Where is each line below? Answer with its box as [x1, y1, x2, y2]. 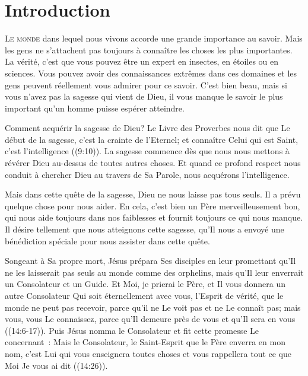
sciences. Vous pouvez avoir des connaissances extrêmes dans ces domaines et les [5, 66, 297, 79]
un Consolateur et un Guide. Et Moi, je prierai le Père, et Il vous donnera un [5, 278, 285, 290]
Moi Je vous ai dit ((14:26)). [5, 359, 108, 371]
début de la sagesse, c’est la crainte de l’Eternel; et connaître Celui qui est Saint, [5, 133, 299, 145]
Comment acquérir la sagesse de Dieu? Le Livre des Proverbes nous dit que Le [5, 122, 290, 134]
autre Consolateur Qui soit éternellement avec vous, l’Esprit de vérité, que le [5, 289, 284, 301]
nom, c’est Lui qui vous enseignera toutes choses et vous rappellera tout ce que [5, 347, 292, 359]
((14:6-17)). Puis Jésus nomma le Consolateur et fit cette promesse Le [5, 324, 259, 336]
